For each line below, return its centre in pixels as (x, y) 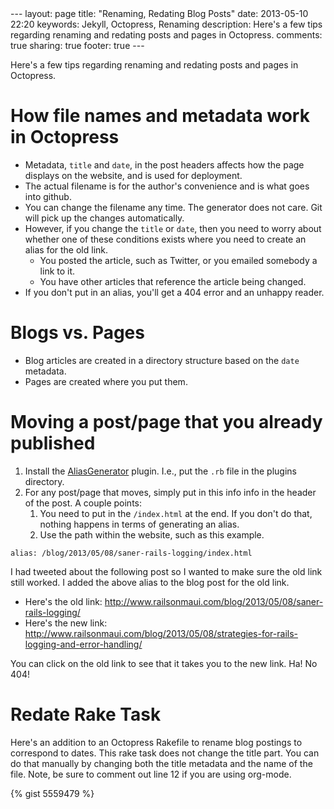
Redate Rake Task (86, 714)
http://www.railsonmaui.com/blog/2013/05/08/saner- (214, 601)
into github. (48, 196)
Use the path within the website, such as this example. (152, 534)
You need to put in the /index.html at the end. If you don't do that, (176, 513)
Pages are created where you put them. (106, 381)
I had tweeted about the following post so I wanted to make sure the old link (166, 571)
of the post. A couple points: (83, 503)
